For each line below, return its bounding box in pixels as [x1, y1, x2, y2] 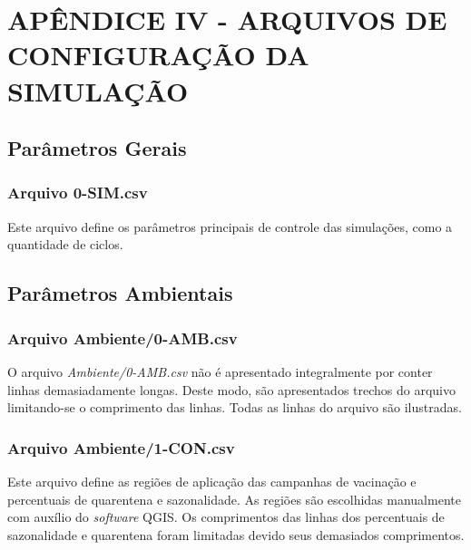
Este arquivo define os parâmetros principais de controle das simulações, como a [7, 217, 453, 236]
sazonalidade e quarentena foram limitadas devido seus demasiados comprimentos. [7, 525, 465, 544]
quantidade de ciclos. [7, 235, 123, 254]
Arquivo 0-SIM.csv [7, 181, 148, 204]
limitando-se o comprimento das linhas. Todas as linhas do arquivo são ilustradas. [7, 398, 462, 417]
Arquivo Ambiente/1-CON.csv [7, 436, 235, 458]
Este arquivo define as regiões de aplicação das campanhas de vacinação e [7, 471, 417, 490]
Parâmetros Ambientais [7, 279, 233, 307]
